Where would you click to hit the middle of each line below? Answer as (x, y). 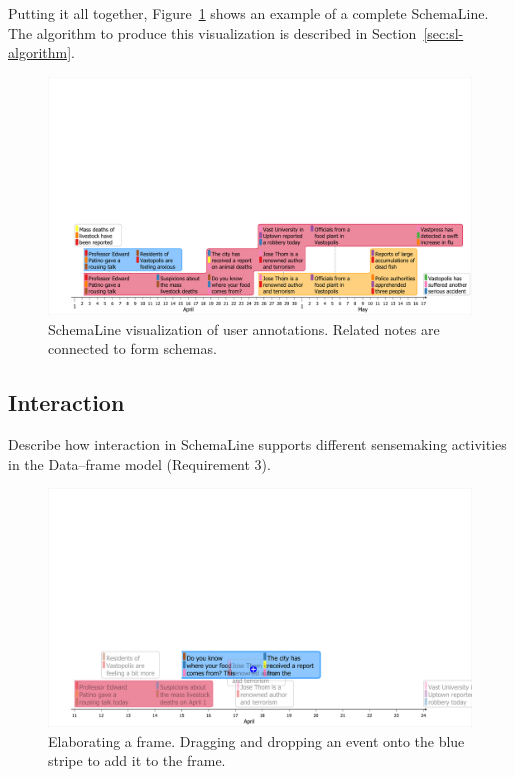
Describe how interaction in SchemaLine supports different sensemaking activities (257, 444)
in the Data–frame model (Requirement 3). (139, 463)
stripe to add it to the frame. (137, 760)
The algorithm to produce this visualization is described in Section (212, 32)
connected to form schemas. (132, 348)
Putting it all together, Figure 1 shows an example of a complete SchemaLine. (248, 13)
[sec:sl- (443, 32)
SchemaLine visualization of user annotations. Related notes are (244, 328)
